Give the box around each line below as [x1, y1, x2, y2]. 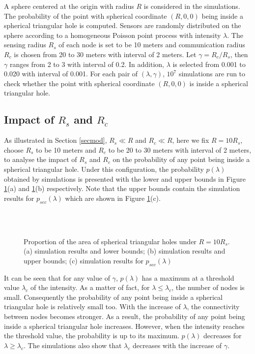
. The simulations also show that [24, 340, 122, 350]
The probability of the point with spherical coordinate [4, 10, 167, 21]
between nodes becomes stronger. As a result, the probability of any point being [4, 311, 245, 322]
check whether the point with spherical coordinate [4, 78, 155, 88]
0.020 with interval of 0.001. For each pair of [4, 68, 138, 79]
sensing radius [4, 39, 46, 50]
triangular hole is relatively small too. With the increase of [4, 301, 181, 312]
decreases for [203, 330, 242, 341]
